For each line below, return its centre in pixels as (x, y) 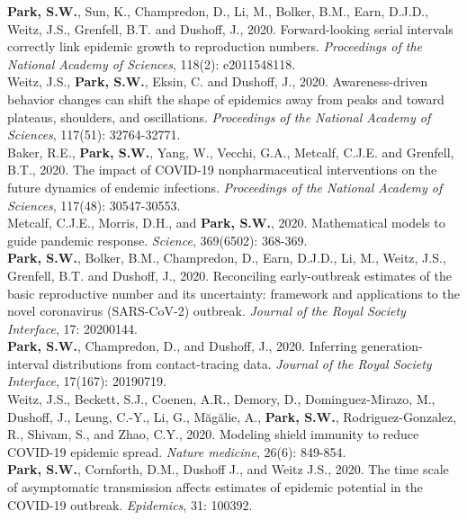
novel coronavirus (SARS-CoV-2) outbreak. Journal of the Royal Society (207, 311)
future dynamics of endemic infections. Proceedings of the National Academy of (225, 187)
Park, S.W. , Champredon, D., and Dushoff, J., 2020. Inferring (182, 346)
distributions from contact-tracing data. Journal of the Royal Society (242, 363)
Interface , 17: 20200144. (72, 328)
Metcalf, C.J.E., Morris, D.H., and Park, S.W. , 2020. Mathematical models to (226, 223)
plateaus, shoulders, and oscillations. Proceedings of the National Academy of (219, 117)
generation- (392, 346)
